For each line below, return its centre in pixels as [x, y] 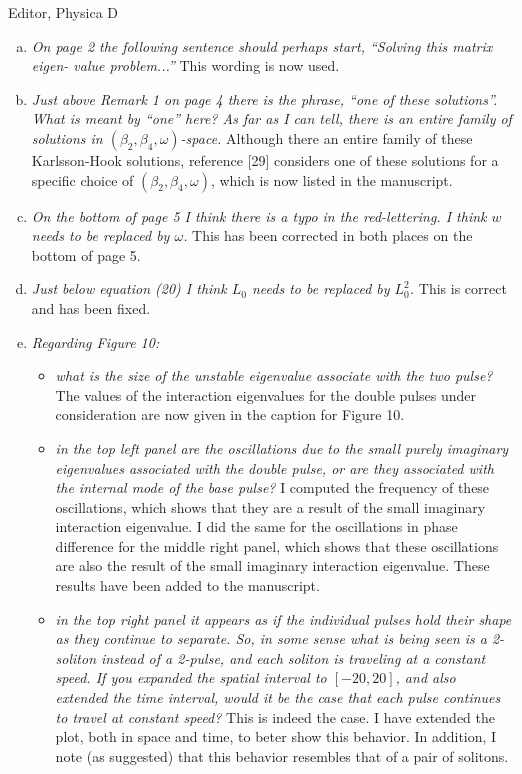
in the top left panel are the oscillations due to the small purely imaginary [282, 447]
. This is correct [458, 288]
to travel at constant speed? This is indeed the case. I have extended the [275, 716]
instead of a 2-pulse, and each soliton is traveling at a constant [293, 657]
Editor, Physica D [63, 12]
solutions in [67, 137]
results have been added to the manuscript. [187, 585]
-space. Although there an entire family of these [326, 137]
